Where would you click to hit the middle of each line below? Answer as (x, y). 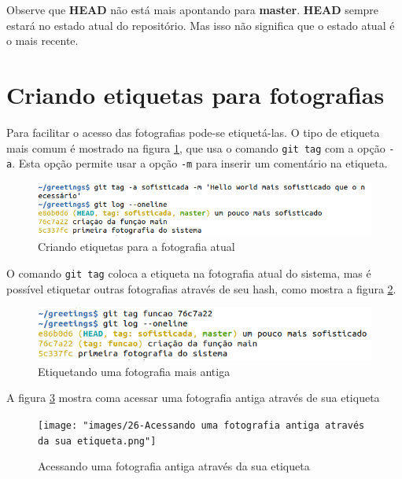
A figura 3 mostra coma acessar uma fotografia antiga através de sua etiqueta (193, 398)
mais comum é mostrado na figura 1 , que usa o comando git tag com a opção (196, 147)
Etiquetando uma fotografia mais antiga (134, 371)
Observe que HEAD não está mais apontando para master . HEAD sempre (193, 9)
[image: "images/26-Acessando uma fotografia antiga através (201, 425)
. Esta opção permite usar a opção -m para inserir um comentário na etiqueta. (200, 163)
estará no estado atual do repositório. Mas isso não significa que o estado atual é (201, 25)
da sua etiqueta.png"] (97, 441)
